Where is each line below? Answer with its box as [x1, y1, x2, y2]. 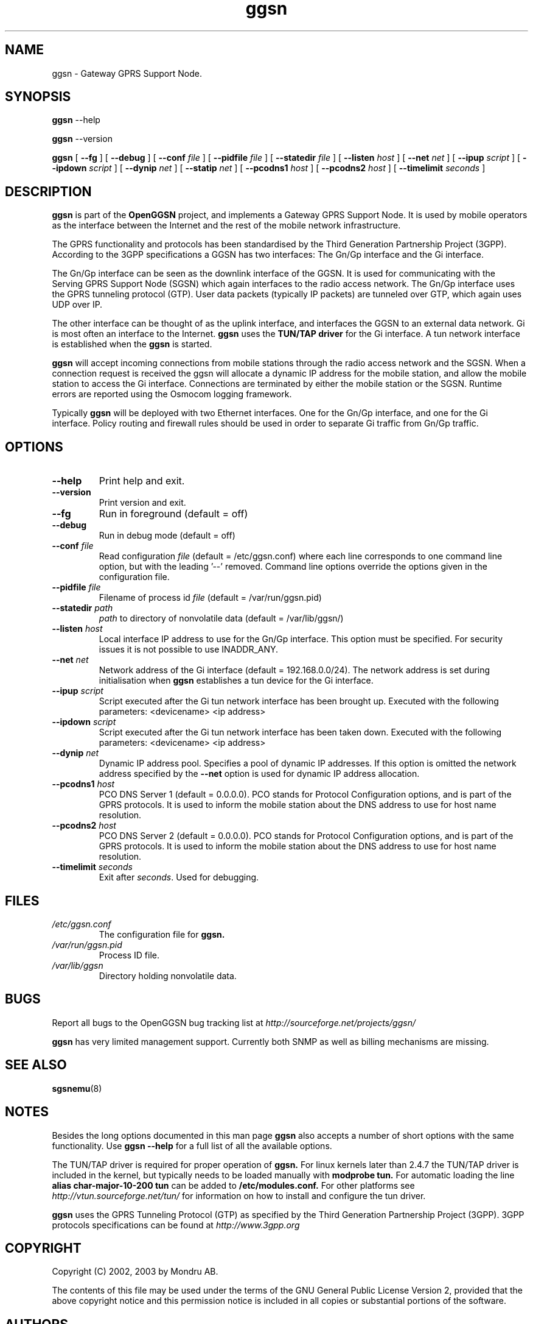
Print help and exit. [99, 475, 185, 487]
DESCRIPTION [5, 183, 92, 199]
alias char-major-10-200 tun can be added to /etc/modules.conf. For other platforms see [52, 1180, 415, 1191]
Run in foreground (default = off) [99, 508, 248, 520]
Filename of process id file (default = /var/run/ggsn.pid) [99, 592, 322, 603]
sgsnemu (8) [52, 1083, 102, 1094]
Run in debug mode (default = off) [99, 530, 235, 541]
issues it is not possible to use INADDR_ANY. [99, 644, 279, 655]
